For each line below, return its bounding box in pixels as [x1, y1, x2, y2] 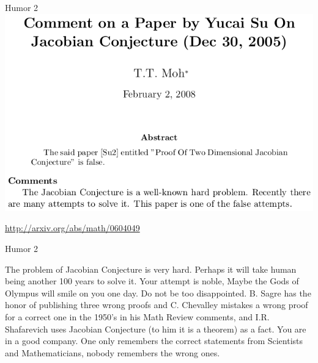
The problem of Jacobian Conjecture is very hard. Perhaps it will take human [5, 262, 297, 275]
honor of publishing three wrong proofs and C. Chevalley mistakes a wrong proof [5, 298, 308, 311]
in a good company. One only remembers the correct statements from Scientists [5, 334, 303, 347]
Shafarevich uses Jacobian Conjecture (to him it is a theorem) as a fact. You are [5, 322, 306, 335]
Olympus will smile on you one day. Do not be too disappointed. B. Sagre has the [5, 286, 311, 299]
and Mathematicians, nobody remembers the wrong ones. [5, 346, 220, 359]
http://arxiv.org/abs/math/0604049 [5, 221, 140, 234]
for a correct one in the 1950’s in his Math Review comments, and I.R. [5, 310, 270, 323]
